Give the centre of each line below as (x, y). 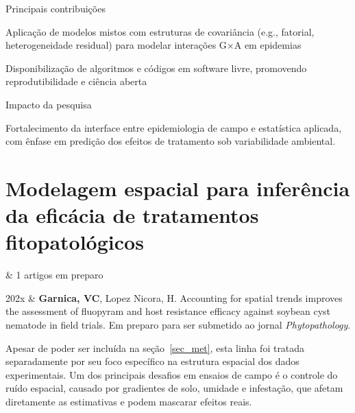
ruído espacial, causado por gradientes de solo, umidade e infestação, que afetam (174, 388)
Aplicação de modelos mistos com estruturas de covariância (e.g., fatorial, (160, 31)
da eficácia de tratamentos (132, 215)
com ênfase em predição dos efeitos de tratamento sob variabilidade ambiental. (171, 141)
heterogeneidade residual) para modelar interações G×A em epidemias (154, 45)
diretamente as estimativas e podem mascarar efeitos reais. (129, 401)
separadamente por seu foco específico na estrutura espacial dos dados (152, 361)
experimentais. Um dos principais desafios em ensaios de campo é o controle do (172, 374)
